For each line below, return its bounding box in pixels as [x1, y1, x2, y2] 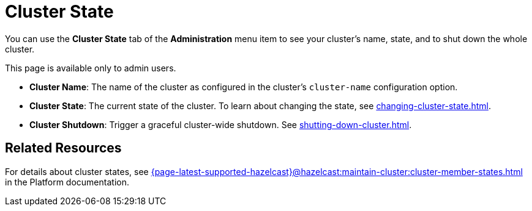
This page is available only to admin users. [5, 62, 176, 73]
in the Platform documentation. [5, 176, 129, 187]
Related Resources [5, 140, 122, 156]
